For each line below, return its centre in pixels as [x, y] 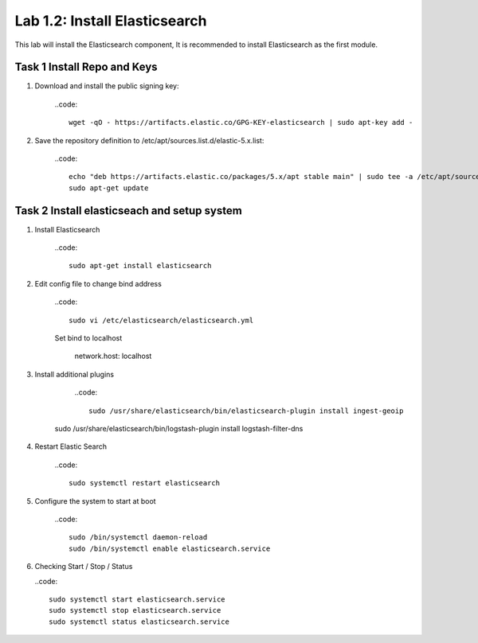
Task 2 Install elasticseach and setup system [128, 210]
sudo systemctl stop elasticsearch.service [135, 610]
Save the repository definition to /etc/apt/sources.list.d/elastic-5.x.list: [149, 140]
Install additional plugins [74, 374]
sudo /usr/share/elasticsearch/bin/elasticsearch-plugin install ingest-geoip [246, 411]
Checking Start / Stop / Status [84, 567]
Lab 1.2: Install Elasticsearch [111, 21]
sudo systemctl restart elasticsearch [145, 483]
